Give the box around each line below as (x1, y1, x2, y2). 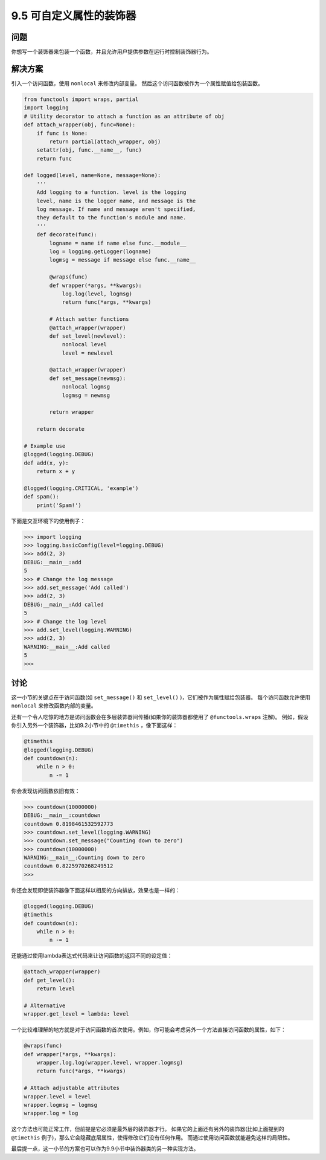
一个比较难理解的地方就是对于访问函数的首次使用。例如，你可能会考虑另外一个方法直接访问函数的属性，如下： (11, 1026, 286, 1033)
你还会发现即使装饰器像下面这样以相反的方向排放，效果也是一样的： (11, 886, 181, 894)
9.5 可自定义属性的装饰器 (11, 9, 136, 22)
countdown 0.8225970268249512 (24, 863, 113, 869)
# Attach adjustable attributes (24, 1084, 120, 1092)
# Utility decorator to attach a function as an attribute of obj (24, 112, 225, 120)
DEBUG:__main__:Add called (24, 601, 104, 608)
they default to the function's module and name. (36, 214, 187, 221)
